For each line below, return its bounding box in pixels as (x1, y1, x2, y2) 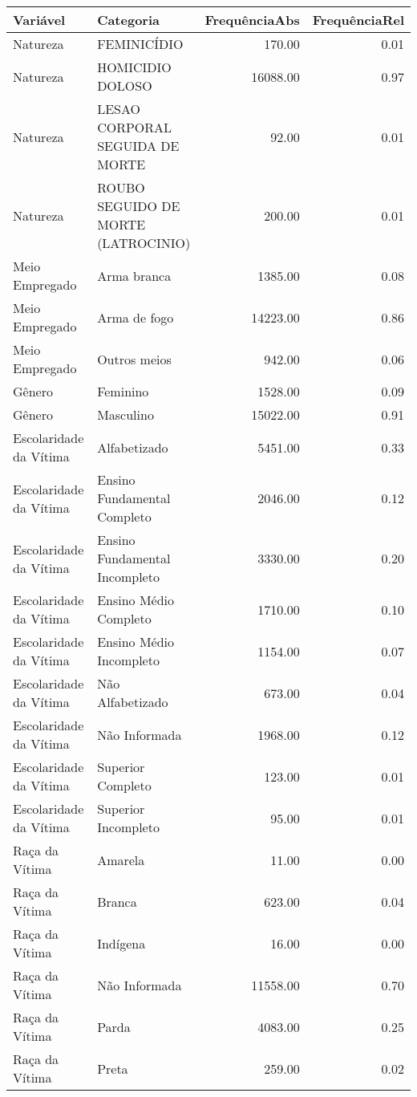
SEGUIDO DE (97, 197, 180, 215)
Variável (13, 10, 66, 29)
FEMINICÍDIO (97, 35, 184, 53)
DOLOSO (97, 76, 152, 95)
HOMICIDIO (97, 58, 172, 76)
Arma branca (97, 266, 172, 285)
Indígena (97, 933, 146, 953)
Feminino (97, 382, 149, 400)
